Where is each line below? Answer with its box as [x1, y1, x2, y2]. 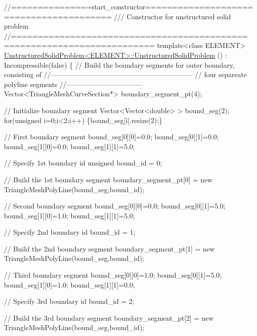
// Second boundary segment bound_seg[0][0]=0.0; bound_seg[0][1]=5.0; [4, 201, 225, 211]
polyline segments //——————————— [4, 79, 143, 89]
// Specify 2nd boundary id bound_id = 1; [4, 227, 135, 237]
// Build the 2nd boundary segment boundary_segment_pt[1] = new [4, 243, 215, 253]
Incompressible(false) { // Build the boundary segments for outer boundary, [4, 59, 235, 70]
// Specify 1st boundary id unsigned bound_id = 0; [4, 158, 162, 168]
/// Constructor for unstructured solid [114, 11, 231, 21]
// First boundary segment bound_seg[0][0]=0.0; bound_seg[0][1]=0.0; [4, 131, 219, 142]
